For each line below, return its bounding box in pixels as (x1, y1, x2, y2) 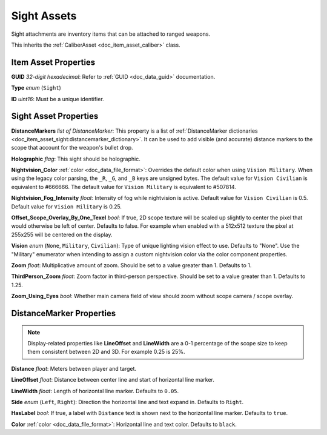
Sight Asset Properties (11, 111, 99, 121)
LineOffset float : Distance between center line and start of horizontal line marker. (11, 376, 214, 384)
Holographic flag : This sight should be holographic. (11, 155, 140, 162)
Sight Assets (11, 9, 77, 22)
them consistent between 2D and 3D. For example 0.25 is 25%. (27, 348, 185, 356)
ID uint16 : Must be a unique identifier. (11, 95, 104, 102)
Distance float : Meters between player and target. (11, 365, 136, 372)
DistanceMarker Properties (11, 308, 116, 318)
